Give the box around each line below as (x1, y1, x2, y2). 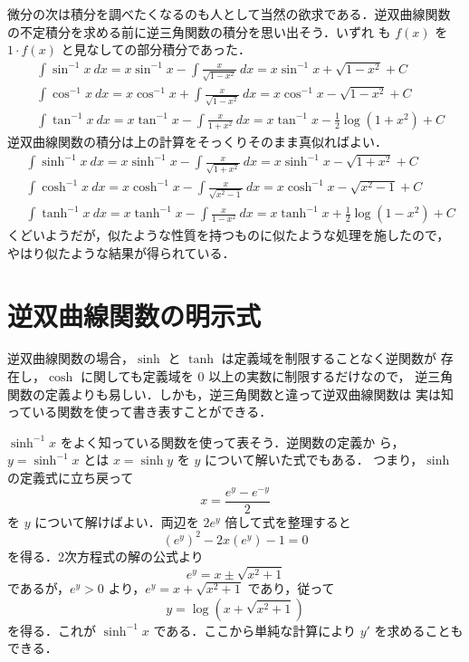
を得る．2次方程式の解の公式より (7, 546, 204, 565)
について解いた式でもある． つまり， (205, 450, 424, 469)
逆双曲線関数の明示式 (7, 296, 262, 333)
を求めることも (374, 620, 464, 639)
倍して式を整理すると (225, 512, 351, 531)
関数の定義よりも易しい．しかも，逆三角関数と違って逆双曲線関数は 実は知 (7, 384, 455, 403)
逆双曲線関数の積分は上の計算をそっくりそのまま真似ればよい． (7, 132, 388, 151)
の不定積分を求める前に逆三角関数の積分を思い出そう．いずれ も (7, 22, 391, 41)
